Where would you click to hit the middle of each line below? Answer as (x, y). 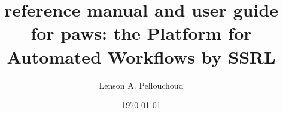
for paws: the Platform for (141, 33)
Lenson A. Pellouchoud (141, 85)
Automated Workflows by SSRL (141, 56)
